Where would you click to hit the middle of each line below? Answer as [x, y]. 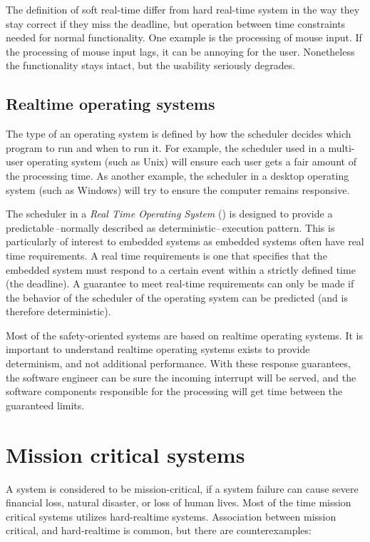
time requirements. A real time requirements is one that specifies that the [166, 255]
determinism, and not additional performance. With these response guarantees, [178, 363]
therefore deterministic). [58, 311]
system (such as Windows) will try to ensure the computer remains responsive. [178, 189]
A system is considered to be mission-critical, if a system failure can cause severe [182, 488]
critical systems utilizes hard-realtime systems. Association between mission [171, 516]
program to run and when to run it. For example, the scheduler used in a [165, 147]
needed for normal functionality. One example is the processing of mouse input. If [184, 37]
